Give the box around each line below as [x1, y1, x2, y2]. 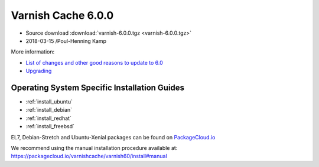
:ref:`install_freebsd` [25, 123, 75, 130]
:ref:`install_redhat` [25, 115, 72, 122]
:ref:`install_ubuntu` [25, 98, 73, 105]
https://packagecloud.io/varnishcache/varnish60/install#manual [11, 153, 168, 160]
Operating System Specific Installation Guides [11, 82, 185, 92]
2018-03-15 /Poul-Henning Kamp [25, 37, 106, 44]
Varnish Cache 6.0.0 [11, 9, 114, 22]
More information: [11, 48, 55, 55]
